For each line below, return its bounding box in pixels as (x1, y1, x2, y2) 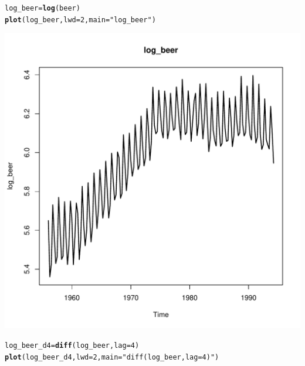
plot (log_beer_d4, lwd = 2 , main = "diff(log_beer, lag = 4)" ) (5, 353, 219, 361)
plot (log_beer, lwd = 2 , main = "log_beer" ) (5, 15, 156, 24)
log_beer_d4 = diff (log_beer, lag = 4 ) (5, 341, 140, 350)
